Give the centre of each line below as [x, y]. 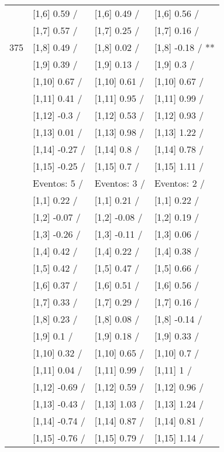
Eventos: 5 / [58, 183]
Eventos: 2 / [179, 183]
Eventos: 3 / [120, 183]
